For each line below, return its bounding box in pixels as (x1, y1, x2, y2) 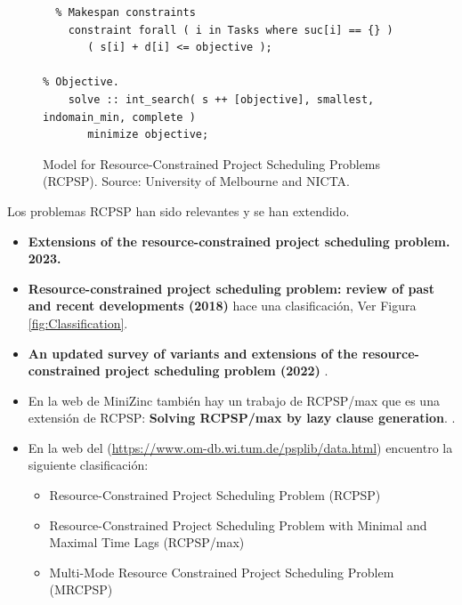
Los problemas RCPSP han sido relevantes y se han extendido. (7, 201, 350, 220)
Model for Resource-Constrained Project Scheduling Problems (43, 154, 381, 173)
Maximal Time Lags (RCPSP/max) (49, 533, 245, 552)
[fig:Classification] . (28, 313, 128, 332)
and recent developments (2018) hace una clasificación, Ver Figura (28, 296, 417, 315)
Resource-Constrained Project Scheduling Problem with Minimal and (49, 515, 427, 534)
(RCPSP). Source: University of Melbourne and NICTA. (43, 172, 350, 190)
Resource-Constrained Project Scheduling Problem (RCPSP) (49, 486, 381, 504)
